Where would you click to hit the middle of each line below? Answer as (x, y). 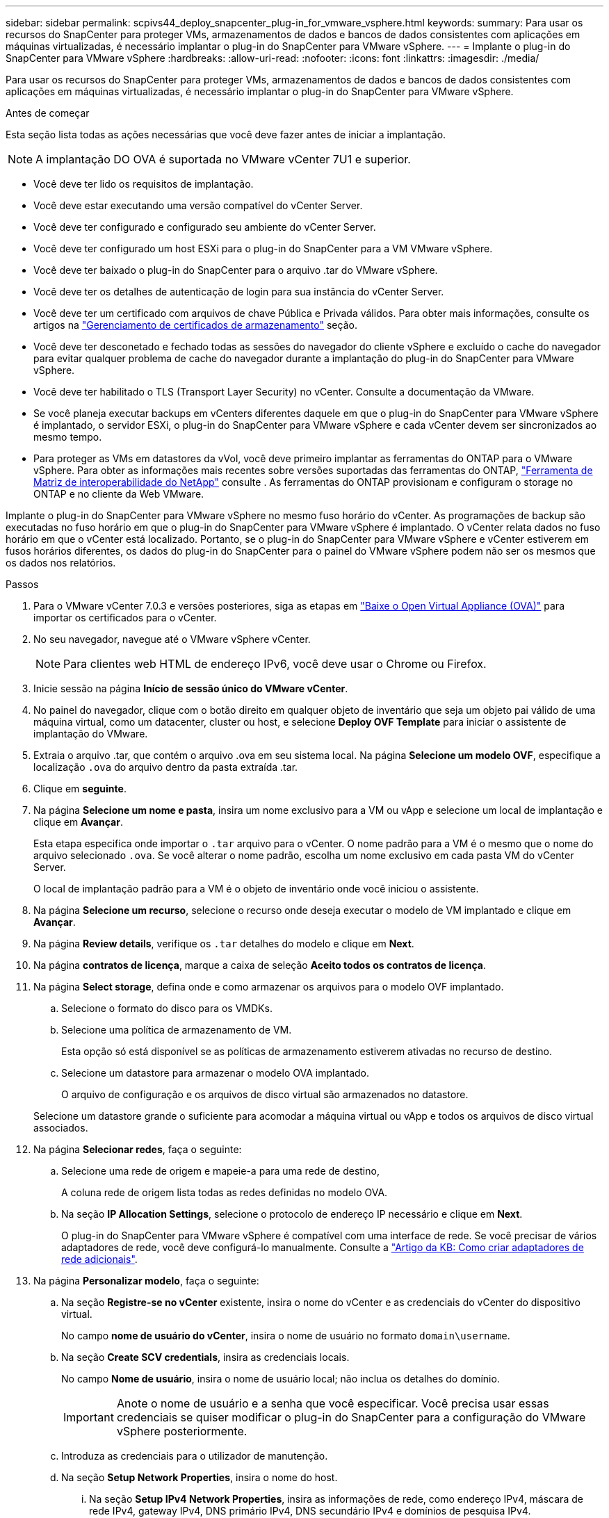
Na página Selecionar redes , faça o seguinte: (138, 1149)
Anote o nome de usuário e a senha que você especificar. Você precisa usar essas (333, 1403)
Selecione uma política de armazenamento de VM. (177, 1030)
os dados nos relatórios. (61, 563)
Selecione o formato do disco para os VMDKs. (167, 1008)
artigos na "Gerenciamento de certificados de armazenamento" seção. (195, 325)
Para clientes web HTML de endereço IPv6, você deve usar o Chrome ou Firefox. (275, 664)
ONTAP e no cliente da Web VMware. (119, 494)
